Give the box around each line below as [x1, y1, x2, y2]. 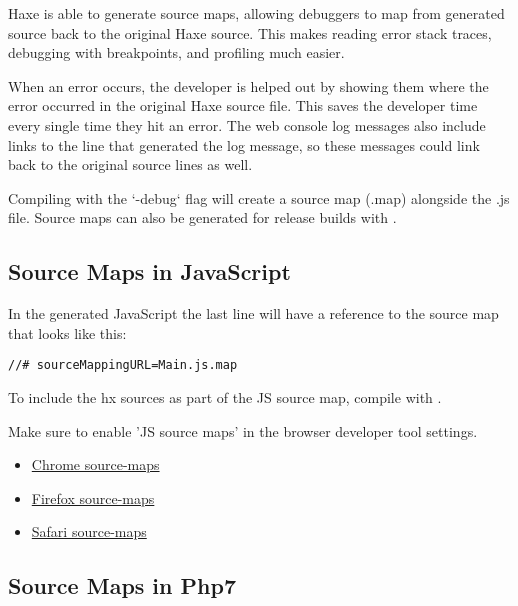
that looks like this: [8, 322, 127, 343]
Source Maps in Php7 [8, 570, 236, 601]
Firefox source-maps [31, 487, 155, 508]
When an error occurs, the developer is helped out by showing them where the [8, 75, 489, 96]
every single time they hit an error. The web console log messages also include [8, 114, 486, 135]
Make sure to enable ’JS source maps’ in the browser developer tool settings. [8, 420, 478, 441]
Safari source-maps [31, 521, 147, 542]
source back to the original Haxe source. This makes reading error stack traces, [8, 22, 492, 43]
